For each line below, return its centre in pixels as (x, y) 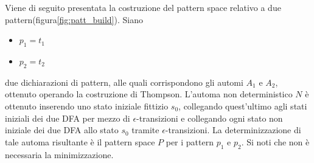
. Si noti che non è (275, 141)
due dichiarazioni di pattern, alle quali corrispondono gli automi (124, 82)
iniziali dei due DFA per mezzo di (68, 118)
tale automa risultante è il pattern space (80, 141)
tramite (145, 130)
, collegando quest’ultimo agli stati (243, 106)
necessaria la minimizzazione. (59, 154)
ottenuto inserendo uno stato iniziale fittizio (87, 106)
